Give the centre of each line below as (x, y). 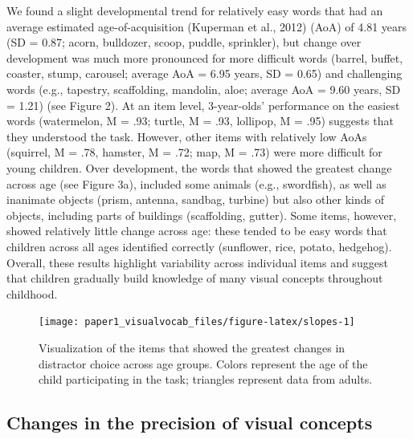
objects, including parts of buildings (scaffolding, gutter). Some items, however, (202, 215)
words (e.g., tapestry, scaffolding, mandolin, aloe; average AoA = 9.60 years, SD (204, 89)
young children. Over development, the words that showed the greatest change (199, 167)
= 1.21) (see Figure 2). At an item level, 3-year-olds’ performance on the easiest (203, 105)
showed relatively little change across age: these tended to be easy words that (197, 231)
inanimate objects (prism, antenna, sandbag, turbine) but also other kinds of (195, 199)
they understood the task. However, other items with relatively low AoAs (187, 136)
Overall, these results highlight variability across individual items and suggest (197, 262)
